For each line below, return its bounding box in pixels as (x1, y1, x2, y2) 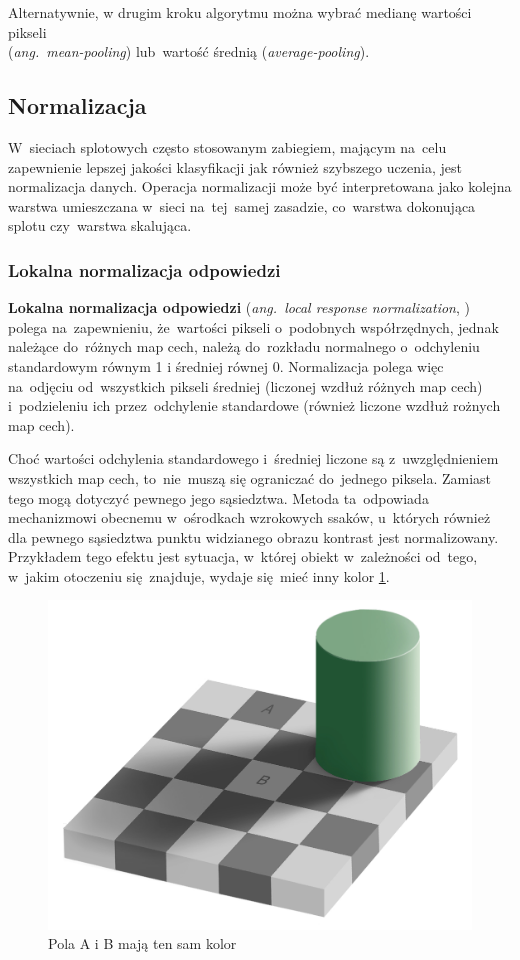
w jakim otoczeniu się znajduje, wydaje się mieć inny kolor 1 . (8, 565, 390, 586)
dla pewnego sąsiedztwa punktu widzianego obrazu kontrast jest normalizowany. (8, 526, 499, 547)
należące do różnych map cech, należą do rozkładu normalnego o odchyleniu (8, 336, 480, 357)
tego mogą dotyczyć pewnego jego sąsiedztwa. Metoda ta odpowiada (8, 487, 429, 508)
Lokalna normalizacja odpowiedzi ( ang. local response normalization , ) (8, 297, 470, 318)
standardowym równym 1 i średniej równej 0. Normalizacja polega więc (8, 355, 444, 376)
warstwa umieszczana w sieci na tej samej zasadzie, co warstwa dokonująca (8, 195, 476, 216)
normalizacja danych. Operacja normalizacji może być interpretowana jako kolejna (8, 176, 512, 197)
